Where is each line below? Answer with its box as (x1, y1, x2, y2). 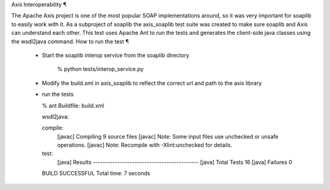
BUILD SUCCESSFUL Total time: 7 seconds (42, 170, 150, 177)
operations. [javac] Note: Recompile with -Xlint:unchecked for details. (57, 141, 232, 149)
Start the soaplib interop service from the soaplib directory (42, 51, 189, 59)
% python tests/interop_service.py (57, 65, 144, 73)
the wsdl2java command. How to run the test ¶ (11, 37, 129, 45)
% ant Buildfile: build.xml (42, 101, 105, 109)
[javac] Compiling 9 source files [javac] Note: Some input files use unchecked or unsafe (57, 133, 279, 140)
